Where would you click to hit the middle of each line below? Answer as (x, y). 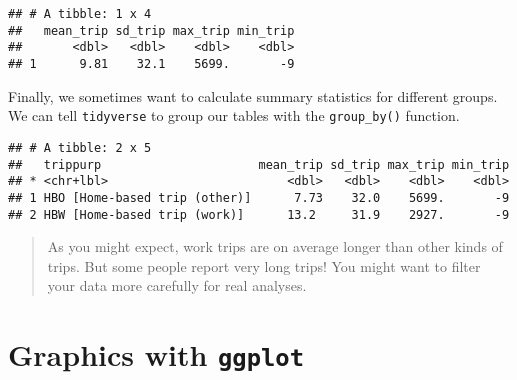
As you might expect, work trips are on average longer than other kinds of (275, 246)
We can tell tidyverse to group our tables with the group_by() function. (234, 115)
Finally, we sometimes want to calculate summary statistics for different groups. (253, 95)
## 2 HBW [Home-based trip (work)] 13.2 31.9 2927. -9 (259, 214)
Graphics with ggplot (156, 354)
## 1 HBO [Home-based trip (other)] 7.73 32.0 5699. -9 (259, 197)
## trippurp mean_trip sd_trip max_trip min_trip (259, 164)
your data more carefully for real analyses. (177, 285)
